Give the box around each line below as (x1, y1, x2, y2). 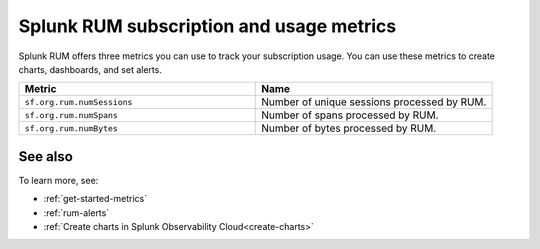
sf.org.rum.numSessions (24, 96, 133, 107)
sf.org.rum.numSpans (24, 110, 119, 120)
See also (18, 148, 74, 165)
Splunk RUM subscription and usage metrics (18, 15, 397, 37)
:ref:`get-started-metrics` (43, 193, 148, 205)
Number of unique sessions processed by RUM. (261, 95, 487, 109)
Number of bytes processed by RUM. (261, 121, 437, 135)
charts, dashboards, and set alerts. (18, 63, 162, 75)
